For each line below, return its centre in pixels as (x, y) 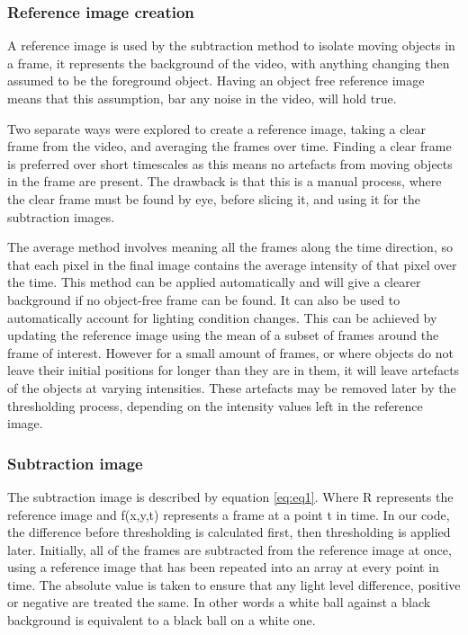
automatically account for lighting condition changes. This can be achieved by (222, 317)
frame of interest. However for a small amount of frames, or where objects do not (230, 352)
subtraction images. (61, 216)
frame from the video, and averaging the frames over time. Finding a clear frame (229, 146)
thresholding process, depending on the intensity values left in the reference (215, 405)
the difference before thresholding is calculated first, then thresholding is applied (229, 532)
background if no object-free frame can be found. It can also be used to (204, 299)
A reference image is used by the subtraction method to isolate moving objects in (231, 45)
